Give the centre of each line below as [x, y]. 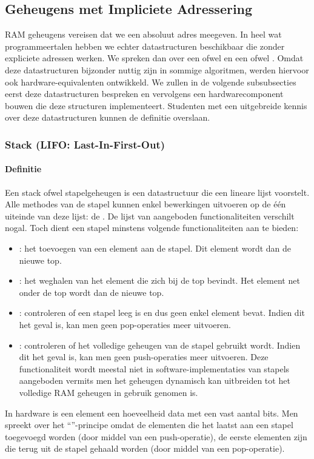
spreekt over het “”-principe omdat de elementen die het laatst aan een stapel [149, 425]
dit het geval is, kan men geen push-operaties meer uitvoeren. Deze [144, 357]
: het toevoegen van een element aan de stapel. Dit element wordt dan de [155, 248]
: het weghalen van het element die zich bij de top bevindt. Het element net [159, 280]
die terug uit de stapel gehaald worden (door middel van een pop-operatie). [145, 448]
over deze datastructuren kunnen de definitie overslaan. [108, 117]
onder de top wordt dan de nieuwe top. [92, 292]
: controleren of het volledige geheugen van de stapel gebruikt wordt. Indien [160, 345]
